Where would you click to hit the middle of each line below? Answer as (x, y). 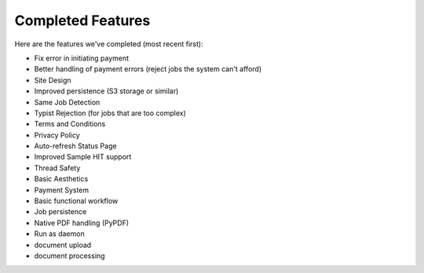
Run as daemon (60, 234)
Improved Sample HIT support (83, 157)
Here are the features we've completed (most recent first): (109, 44)
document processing (69, 256)
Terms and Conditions (70, 124)
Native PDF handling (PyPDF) (82, 223)
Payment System (62, 190)
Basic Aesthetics (61, 179)
